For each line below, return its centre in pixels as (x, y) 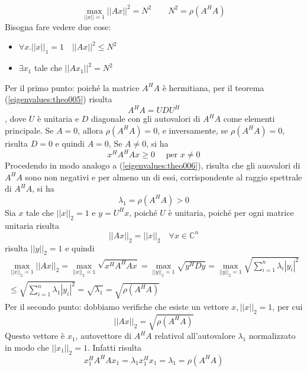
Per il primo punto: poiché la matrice (72, 87)
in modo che (27, 347)
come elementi (249, 119)
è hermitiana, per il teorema (213, 87)
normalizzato (272, 336)
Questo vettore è (35, 336)
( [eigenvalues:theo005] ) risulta (59, 99)
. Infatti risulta (114, 347)
